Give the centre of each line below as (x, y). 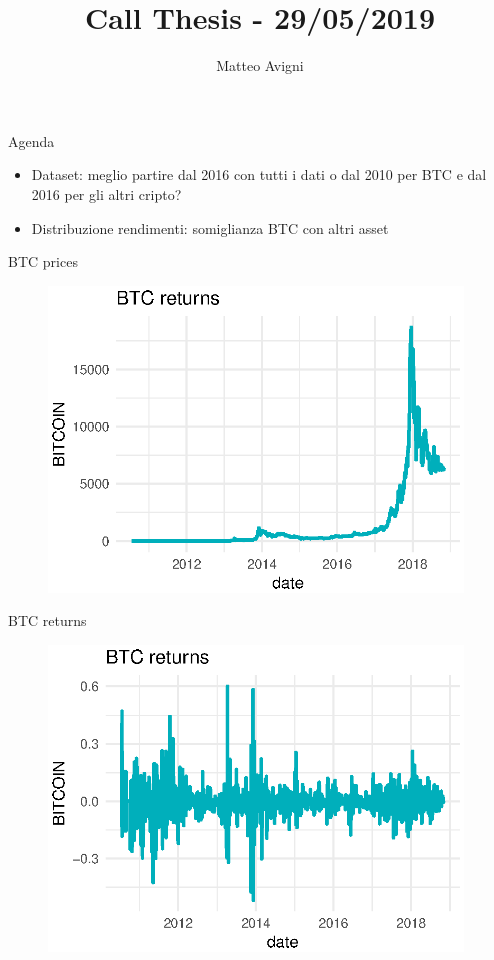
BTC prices (43, 261)
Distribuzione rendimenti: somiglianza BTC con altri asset (210, 227)
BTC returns (47, 620)
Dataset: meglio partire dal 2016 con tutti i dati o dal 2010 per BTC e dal (259, 174)
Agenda (31, 140)
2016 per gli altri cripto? (106, 193)
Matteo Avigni (260, 65)
